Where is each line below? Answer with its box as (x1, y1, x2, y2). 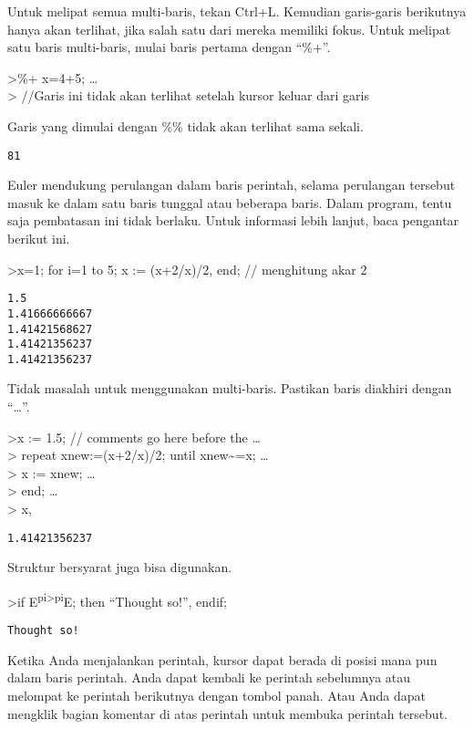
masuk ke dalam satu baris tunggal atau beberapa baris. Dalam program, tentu (7, 193, 452, 212)
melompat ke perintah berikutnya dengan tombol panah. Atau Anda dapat (7, 685, 427, 704)
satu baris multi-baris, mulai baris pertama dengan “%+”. (7, 37, 331, 57)
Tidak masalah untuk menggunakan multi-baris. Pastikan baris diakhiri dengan (7, 379, 452, 398)
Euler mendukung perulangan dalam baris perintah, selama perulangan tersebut (7, 175, 456, 194)
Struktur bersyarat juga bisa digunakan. (7, 557, 232, 577)
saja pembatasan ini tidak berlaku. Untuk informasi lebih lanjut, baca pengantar (7, 211, 459, 230)
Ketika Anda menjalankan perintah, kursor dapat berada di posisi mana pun (7, 650, 438, 669)
